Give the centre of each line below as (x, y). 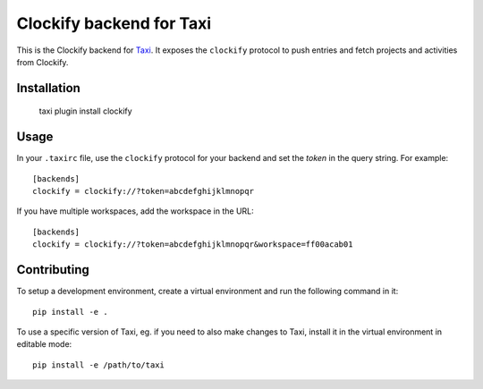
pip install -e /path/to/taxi (99, 365)
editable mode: (44, 344)
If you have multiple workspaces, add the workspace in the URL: (135, 211)
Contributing (53, 270)
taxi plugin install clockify (86, 111)
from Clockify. (42, 62)
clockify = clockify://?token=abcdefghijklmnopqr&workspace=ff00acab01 (193, 245)
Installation (48, 88)
